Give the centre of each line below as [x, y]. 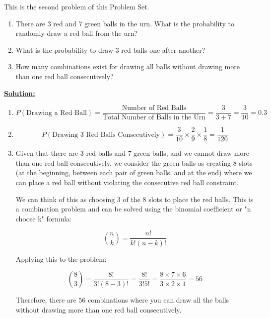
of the [132, 199]
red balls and [106, 153]
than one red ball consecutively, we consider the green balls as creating [123, 162]
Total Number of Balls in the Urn [154, 118]
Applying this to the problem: [61, 259]
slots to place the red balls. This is [201, 199]
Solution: [20, 93]
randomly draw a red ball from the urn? [77, 33]
